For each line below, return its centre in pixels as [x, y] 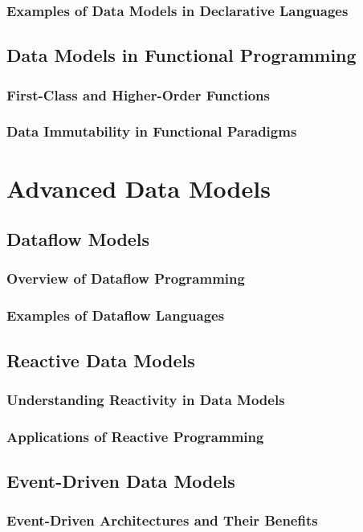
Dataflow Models [78, 239]
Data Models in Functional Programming [181, 55]
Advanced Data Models [139, 188]
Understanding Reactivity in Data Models [146, 399]
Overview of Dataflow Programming [126, 278]
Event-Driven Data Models [121, 481]
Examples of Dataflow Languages [116, 315]
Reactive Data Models [101, 360]
